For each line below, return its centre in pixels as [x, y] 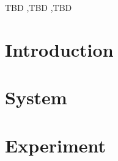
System [36, 97]
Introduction [59, 49]
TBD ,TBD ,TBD [39, 7]
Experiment [56, 145]
